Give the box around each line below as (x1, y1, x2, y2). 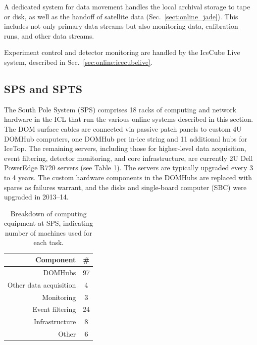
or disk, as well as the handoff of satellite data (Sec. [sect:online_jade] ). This (4, 11, 238, 21)
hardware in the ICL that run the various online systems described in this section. (4, 114, 253, 124)
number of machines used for (5, 227, 93, 238)
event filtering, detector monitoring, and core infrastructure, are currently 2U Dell (4, 152, 253, 163)
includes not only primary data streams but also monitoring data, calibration (4, 21, 238, 31)
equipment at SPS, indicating (4, 218, 94, 228)
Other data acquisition (7, 279, 76, 290)
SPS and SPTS (4, 81, 83, 96)
